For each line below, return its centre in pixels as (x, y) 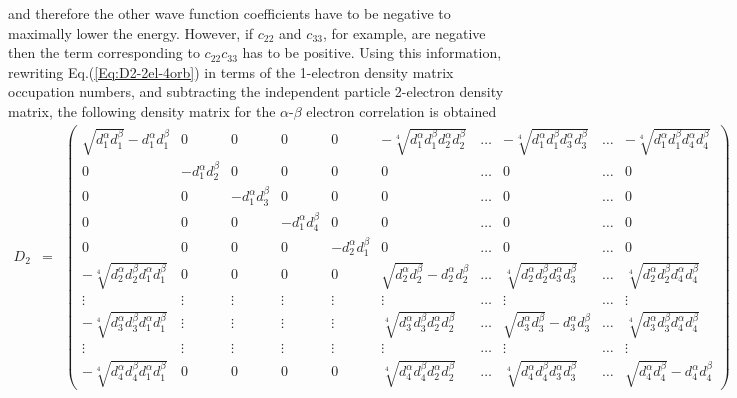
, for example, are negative (404, 32)
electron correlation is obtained (401, 110)
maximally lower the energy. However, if (131, 32)
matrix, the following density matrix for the (142, 110)
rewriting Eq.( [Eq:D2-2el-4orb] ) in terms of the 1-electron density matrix (231, 71)
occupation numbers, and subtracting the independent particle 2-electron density (256, 91)
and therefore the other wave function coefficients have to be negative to (229, 13)
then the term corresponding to (104, 52)
